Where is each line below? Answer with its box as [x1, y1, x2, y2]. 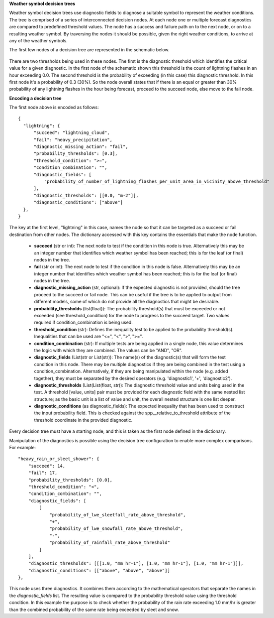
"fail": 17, [28, 470, 58, 476]
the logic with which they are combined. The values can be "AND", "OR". [34, 347, 183, 353]
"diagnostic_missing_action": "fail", [33, 144, 129, 149]
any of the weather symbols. [9, 37, 68, 43]
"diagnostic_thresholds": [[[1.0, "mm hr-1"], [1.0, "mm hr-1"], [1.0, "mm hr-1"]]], [28, 561, 244, 566]
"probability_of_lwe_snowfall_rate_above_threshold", [49, 526, 183, 531]
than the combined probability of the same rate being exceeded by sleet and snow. [9, 607, 179, 613]
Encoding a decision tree [9, 95, 62, 101]
